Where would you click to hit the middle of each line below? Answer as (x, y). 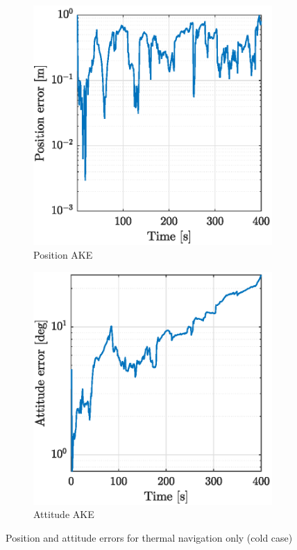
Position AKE (63, 255)
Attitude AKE (64, 514)
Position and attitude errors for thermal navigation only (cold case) (149, 537)
